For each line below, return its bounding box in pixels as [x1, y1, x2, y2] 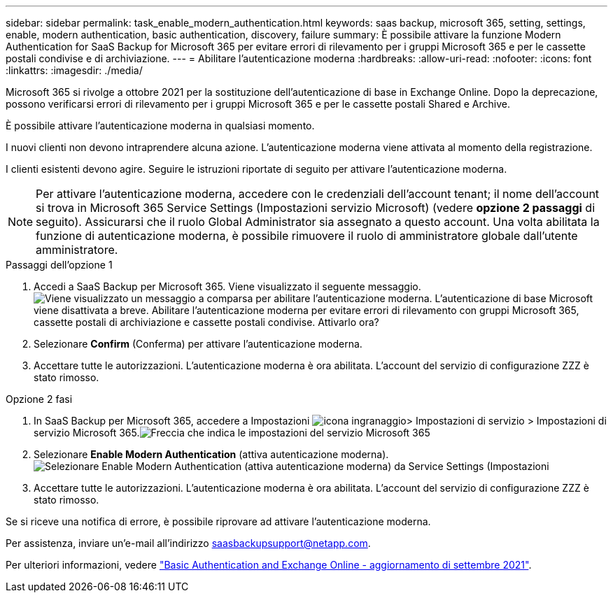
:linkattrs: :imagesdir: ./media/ [6, 64, 143, 76]
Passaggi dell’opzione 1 [6, 259, 113, 271]
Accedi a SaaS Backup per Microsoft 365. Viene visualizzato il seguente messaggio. [34, 280, 421, 292]
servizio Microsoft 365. [34, 427, 140, 439]
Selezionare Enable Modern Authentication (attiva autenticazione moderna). [34, 448, 389, 460]
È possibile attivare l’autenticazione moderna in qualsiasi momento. [6, 120, 315, 131]
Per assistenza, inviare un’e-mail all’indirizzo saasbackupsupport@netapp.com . [6, 537, 371, 549]
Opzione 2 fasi [6, 393, 73, 405]
